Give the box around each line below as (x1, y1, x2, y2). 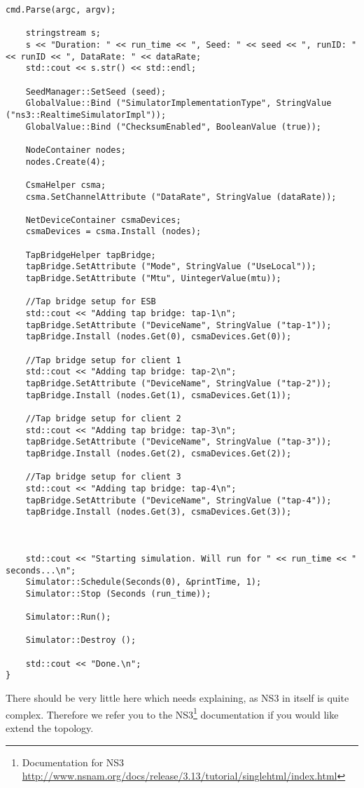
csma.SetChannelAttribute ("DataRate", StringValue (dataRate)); (25, 191, 337, 202)
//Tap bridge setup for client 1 (25, 355, 181, 365)
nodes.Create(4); (25, 156, 106, 167)
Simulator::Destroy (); (25, 635, 136, 646)
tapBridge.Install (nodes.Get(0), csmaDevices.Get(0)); (25, 332, 292, 342)
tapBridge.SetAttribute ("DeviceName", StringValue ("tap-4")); (25, 495, 332, 505)
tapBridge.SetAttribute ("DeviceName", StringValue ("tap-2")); (25, 379, 332, 388)
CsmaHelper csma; (25, 179, 106, 190)
